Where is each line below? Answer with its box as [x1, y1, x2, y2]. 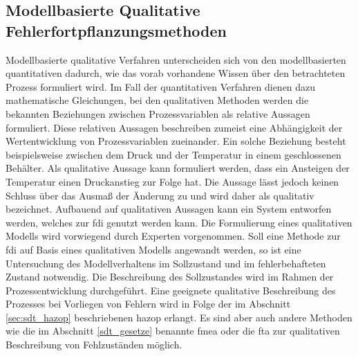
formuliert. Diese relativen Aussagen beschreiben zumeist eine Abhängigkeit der [6, 120, 343, 134]
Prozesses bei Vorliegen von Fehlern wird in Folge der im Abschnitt [6, 296, 291, 311]
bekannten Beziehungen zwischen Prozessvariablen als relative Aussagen [6, 106, 310, 121]
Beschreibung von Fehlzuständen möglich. [6, 337, 182, 352]
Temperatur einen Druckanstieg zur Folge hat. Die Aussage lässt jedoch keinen [6, 174, 339, 188]
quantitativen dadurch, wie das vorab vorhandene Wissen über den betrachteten [6, 66, 346, 80]
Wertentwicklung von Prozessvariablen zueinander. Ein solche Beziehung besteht [6, 134, 346, 148]
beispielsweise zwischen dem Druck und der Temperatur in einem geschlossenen [6, 147, 341, 161]
